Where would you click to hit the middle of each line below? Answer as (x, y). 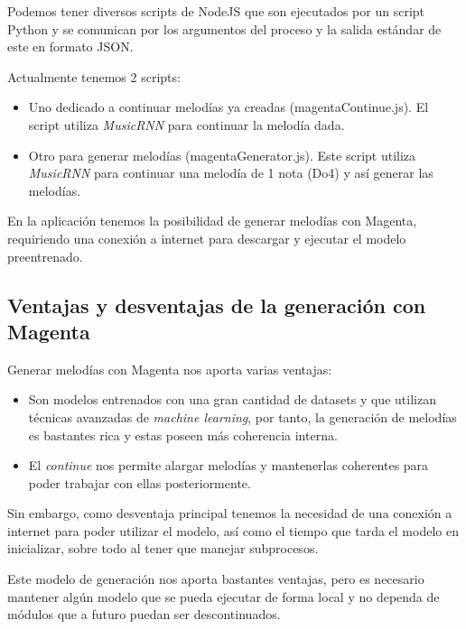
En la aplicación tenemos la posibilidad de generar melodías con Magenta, (212, 221)
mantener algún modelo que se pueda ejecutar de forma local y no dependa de (224, 596)
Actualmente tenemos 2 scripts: (94, 76)
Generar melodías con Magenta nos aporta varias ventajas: (170, 369)
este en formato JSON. (70, 46)
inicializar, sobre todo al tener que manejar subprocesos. (163, 548)
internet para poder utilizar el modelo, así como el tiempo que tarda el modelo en (233, 530)
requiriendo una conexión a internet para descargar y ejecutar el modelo (207, 238)
